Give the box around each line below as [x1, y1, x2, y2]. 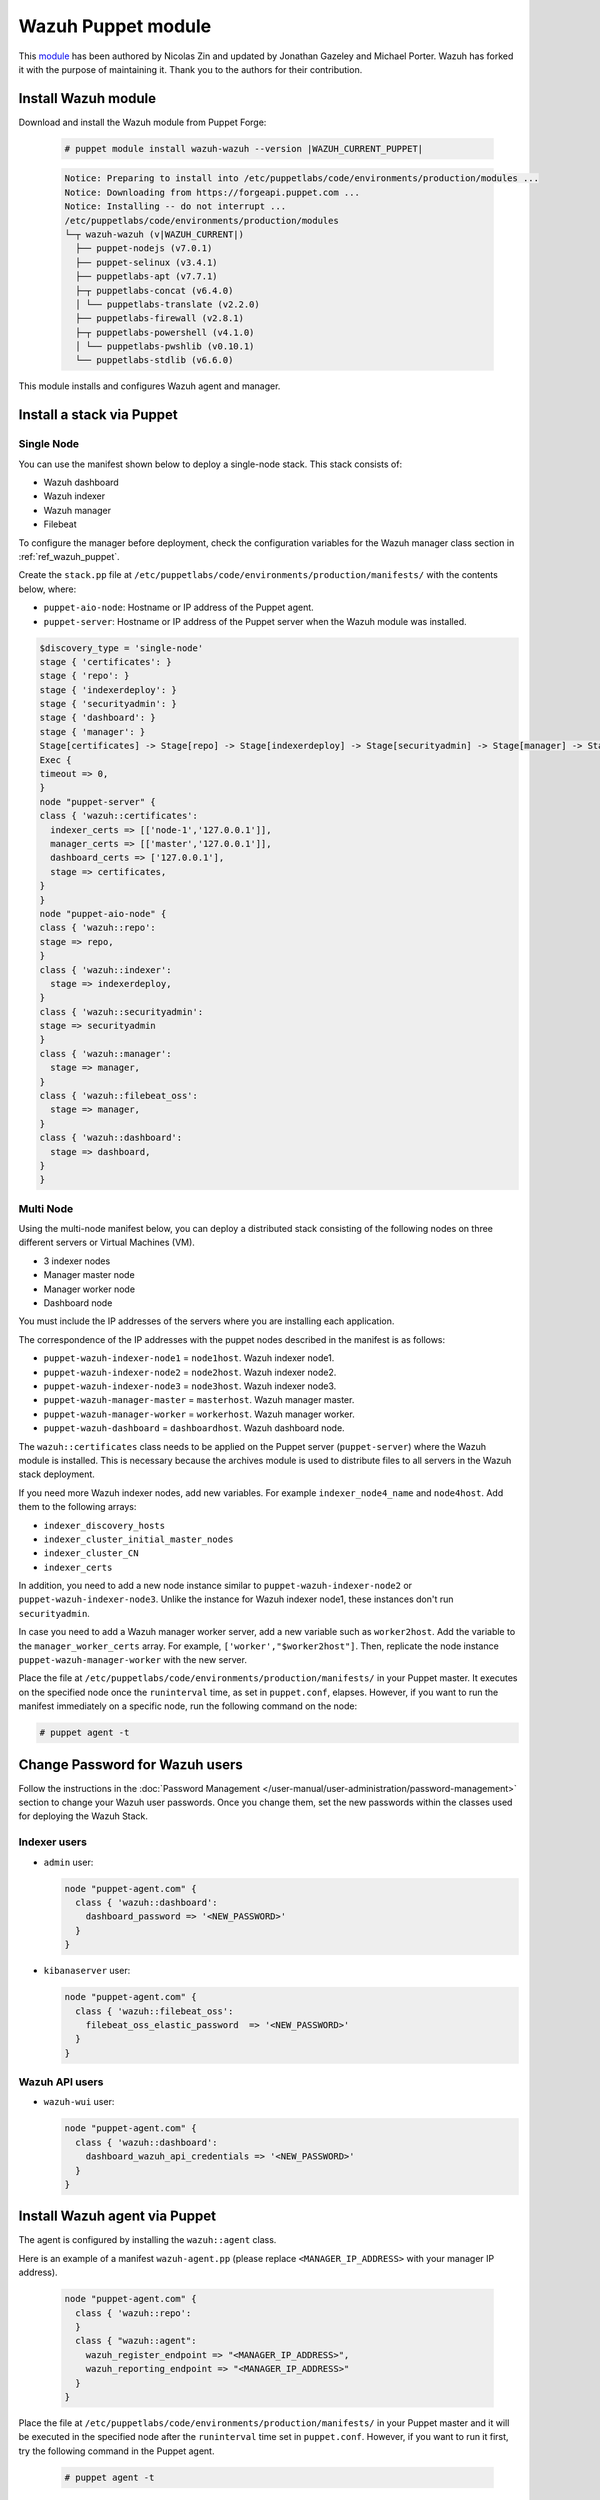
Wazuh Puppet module [18, 15, 212, 37]
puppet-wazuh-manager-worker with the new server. [18, 1654, 247, 1666]
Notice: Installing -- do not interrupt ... [64, 201, 287, 212]
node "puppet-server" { [39, 796, 157, 807]
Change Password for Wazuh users [18, 1756, 244, 1773]
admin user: [43, 1856, 94, 1868]
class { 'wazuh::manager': [39, 1048, 172, 1059]
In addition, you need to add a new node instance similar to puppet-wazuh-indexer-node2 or [18, 1580, 413, 1592]
